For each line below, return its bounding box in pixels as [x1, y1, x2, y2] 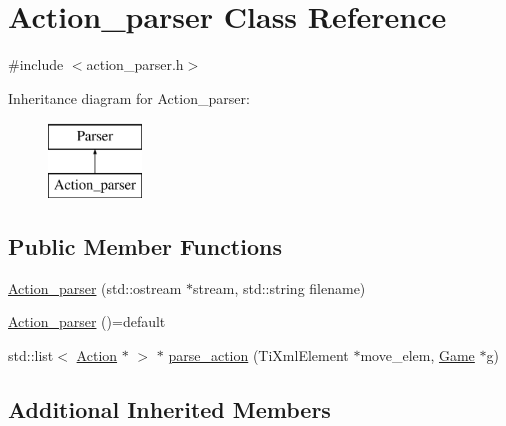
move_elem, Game [360, 344, 475, 365]
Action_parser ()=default [8, 311, 166, 332]
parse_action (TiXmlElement [168, 344, 349, 365]
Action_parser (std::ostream [8, 277, 182, 298]
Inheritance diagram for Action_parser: [8, 87, 250, 108]
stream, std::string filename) [193, 277, 366, 298]
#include [8, 54, 64, 75]
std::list [8, 344, 54, 365]
